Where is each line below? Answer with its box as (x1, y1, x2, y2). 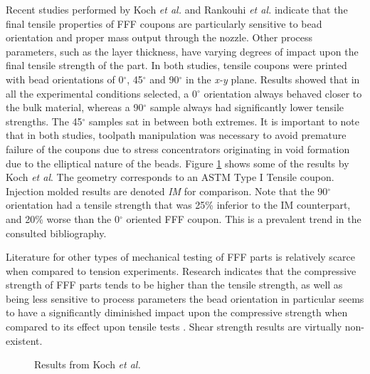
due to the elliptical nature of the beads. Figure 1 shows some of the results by (6, 155, 349, 170)
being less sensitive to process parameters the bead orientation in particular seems (6, 291, 364, 306)
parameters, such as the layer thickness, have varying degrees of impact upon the (6, 43, 359, 58)
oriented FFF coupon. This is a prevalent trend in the (126, 211, 361, 226)
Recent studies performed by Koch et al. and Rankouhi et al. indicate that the (6, 2, 348, 16)
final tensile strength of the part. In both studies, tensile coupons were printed (6, 58, 347, 73)
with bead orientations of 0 (6, 71, 124, 86)
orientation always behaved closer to (203, 85, 362, 100)
